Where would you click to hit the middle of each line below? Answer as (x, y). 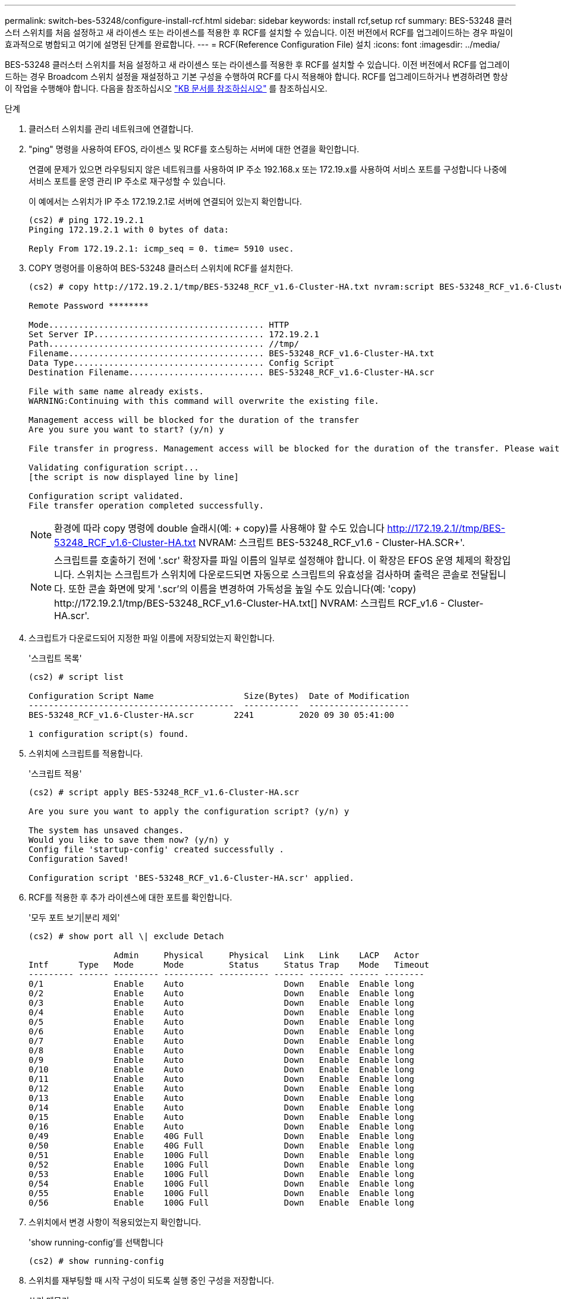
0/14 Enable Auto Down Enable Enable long (222, 1107)
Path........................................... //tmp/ (164, 344)
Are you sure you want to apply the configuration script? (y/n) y (189, 811)
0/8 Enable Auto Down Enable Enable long (222, 1050)
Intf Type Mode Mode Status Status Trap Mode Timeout (229, 965)
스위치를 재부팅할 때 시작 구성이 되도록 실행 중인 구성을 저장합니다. (151, 1280)
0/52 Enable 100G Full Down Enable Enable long (222, 1165)
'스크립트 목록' (55, 658)
